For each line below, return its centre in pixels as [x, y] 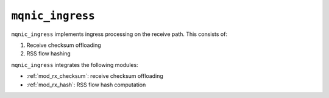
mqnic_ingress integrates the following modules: [75, 65]
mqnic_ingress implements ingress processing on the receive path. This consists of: [119, 34]
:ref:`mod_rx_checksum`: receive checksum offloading [95, 76]
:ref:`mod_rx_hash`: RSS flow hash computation [86, 85]
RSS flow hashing [49, 54]
